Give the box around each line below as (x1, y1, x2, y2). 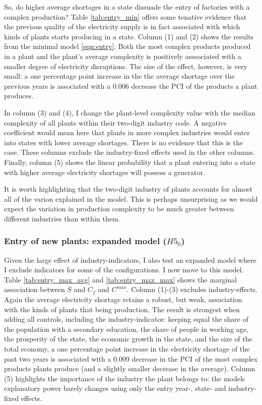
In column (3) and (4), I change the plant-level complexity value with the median (4, 107, 255, 118)
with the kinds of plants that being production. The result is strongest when (4, 304, 240, 314)
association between (4, 284, 65, 295)
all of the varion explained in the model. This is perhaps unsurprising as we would (4, 193, 258, 204)
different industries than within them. (4, 213, 120, 223)
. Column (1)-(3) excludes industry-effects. (126, 284, 258, 295)
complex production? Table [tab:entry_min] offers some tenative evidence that (4, 11, 247, 22)
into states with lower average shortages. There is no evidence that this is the (4, 137, 243, 147)
